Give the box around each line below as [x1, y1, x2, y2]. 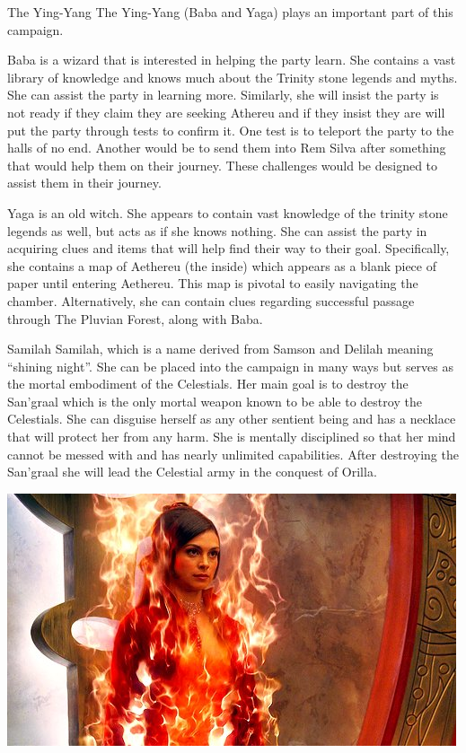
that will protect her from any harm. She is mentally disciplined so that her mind [7, 427, 456, 446]
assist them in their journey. [7, 173, 162, 192]
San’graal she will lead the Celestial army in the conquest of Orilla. [7, 462, 377, 481]
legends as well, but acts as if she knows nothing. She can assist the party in [7, 221, 427, 240]
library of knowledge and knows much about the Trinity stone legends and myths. [7, 67, 458, 86]
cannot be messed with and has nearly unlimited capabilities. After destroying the [7, 444, 459, 463]
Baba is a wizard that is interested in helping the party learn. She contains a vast [7, 50, 456, 69]
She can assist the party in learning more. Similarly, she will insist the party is [7, 85, 439, 104]
